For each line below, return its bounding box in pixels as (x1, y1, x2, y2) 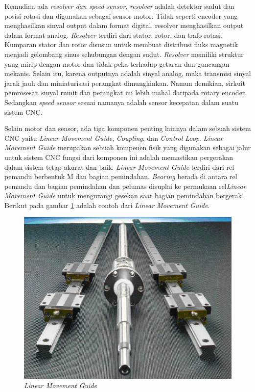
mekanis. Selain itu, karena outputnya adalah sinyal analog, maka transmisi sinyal (4, 68, 251, 78)
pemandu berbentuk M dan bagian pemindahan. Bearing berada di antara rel (4, 171, 237, 182)
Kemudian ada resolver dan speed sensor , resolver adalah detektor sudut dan (4, 1, 234, 11)
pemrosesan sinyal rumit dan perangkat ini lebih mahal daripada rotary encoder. (4, 87, 247, 98)
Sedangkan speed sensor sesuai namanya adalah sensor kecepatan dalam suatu (4, 97, 238, 107)
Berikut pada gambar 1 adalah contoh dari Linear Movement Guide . (4, 200, 210, 210)
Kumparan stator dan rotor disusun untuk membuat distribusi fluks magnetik (4, 39, 238, 50)
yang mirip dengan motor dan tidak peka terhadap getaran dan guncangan (4, 58, 230, 69)
